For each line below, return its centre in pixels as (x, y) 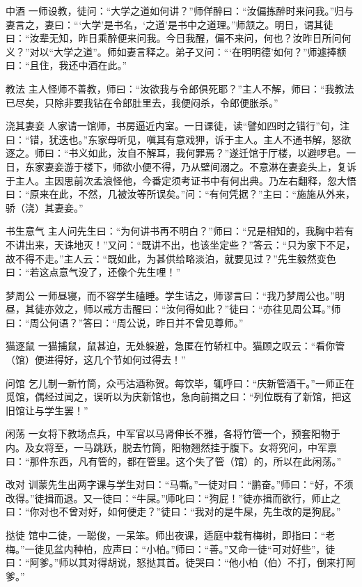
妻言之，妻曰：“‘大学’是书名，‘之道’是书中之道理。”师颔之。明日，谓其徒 (170, 24)
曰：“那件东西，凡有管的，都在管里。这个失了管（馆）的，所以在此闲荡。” (174, 461)
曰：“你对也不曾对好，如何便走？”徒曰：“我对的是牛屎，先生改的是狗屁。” (173, 511)
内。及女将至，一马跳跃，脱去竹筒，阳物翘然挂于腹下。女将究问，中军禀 (171, 447)
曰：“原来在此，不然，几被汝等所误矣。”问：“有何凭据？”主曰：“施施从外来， (181, 194)
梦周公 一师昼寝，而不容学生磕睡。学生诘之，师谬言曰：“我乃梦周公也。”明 (175, 295)
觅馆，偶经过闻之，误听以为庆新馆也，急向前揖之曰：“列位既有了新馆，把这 (179, 397)
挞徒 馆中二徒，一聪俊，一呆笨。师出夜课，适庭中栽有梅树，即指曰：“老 (171, 535)
